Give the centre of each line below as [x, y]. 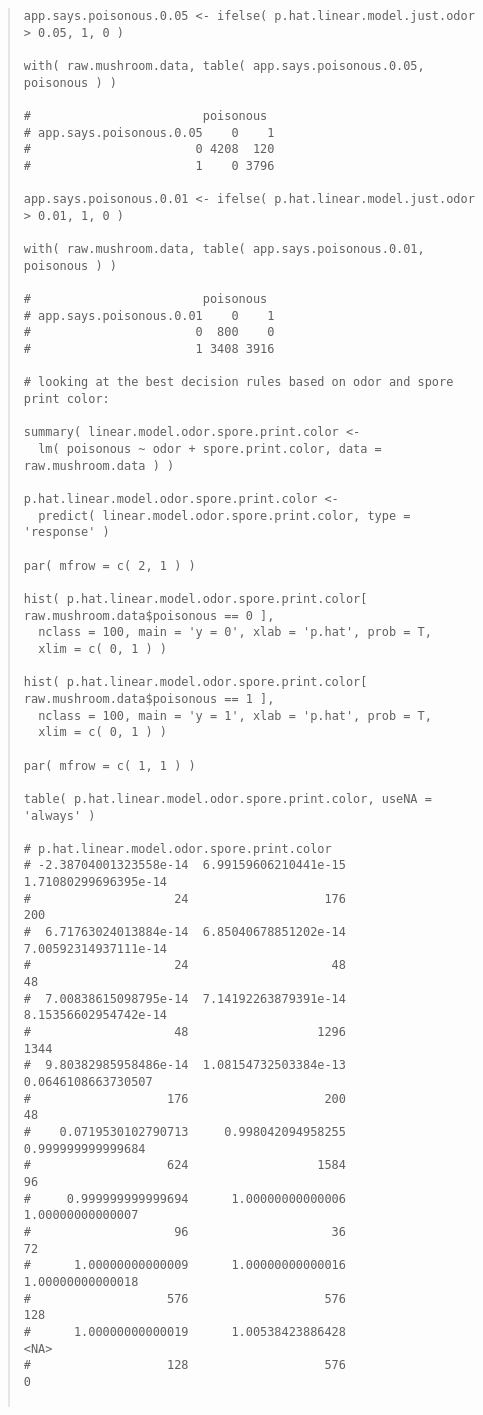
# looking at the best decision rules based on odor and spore [238, 382]
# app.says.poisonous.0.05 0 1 [149, 132]
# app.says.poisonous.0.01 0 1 [149, 315]
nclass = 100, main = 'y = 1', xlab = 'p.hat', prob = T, [235, 715]
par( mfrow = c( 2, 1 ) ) [109, 565]
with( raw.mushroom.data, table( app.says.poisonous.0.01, [224, 249]
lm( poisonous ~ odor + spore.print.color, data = [210, 449]
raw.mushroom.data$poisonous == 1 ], [149, 698]
